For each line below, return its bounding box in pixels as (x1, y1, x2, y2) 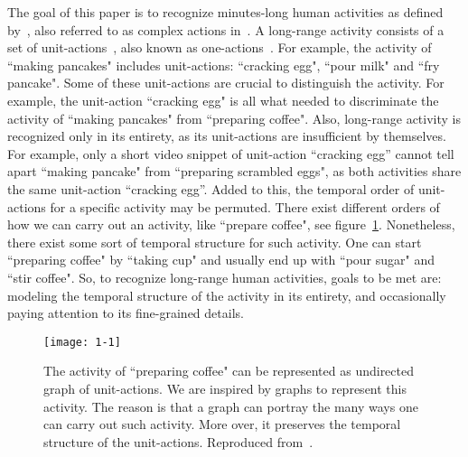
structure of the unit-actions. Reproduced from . (43, 432, 314, 451)
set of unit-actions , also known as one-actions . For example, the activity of (7, 38, 432, 57)
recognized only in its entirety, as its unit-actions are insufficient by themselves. (7, 126, 446, 145)
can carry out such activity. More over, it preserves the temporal (43, 415, 401, 434)
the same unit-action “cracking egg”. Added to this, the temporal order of (7, 179, 415, 198)
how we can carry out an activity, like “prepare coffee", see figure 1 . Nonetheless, (7, 215, 455, 234)
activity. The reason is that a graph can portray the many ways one (43, 396, 418, 415)
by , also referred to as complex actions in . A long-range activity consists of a (7, 20, 445, 39)
